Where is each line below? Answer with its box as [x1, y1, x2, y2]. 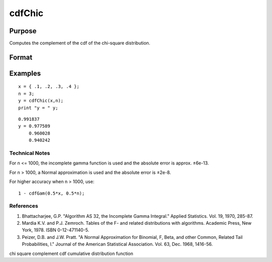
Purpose [9, 27, 37, 35]
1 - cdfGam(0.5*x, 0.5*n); [18, 190, 85, 196]
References [9, 203, 38, 210]
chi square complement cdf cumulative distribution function [9, 250, 133, 256]
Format [9, 53, 33, 61]
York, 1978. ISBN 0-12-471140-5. [22, 227, 90, 233]
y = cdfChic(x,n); [18, 98, 64, 104]
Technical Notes [9, 149, 50, 156]
